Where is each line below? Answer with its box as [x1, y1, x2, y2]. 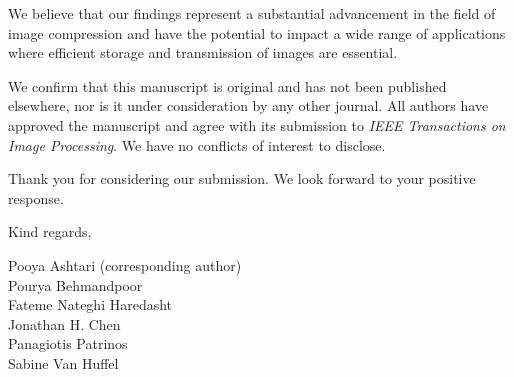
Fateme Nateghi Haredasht [8, 294, 173, 315]
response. [8, 187, 64, 208]
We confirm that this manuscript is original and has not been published [8, 75, 447, 96]
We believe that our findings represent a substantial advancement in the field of [8, 3, 496, 23]
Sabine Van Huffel [8, 352, 119, 373]
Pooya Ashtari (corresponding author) [8, 254, 242, 275]
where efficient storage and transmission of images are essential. [8, 42, 398, 63]
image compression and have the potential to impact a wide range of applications [8, 22, 506, 43]
